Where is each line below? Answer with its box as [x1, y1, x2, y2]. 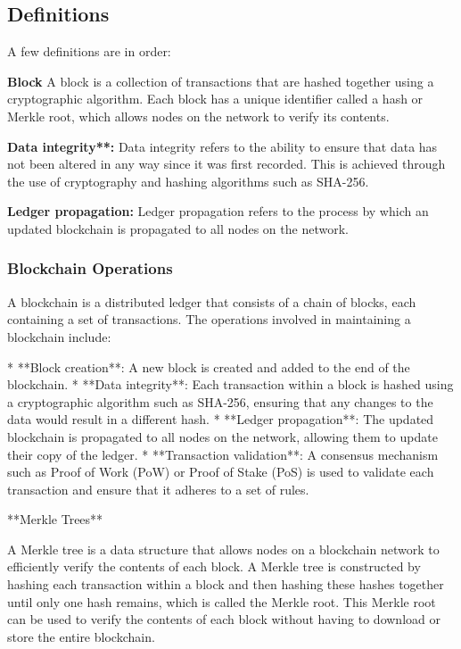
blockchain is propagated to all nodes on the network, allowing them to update [7, 427, 438, 445]
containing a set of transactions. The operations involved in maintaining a [7, 310, 411, 329]
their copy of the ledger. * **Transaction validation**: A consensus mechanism [7, 445, 439, 463]
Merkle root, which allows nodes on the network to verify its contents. [7, 106, 390, 125]
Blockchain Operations [7, 257, 173, 279]
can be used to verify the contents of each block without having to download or [7, 610, 440, 628]
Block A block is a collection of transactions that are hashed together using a [7, 71, 434, 90]
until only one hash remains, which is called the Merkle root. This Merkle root [7, 592, 436, 611]
